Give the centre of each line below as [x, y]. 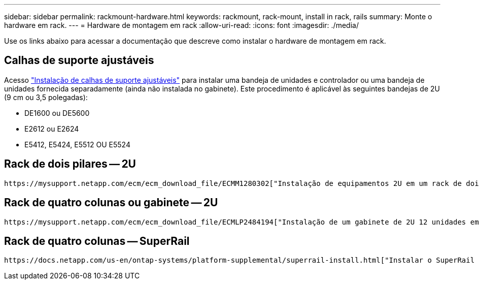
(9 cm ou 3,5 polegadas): [46, 97]
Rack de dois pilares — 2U [70, 164]
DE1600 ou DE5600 [57, 113]
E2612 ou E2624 [52, 129]
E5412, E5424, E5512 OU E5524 [77, 144]
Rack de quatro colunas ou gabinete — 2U [111, 203]
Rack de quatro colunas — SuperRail [97, 241]
